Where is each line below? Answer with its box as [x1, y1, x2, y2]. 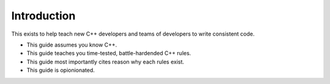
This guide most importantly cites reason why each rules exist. [26, 58, 185, 65]
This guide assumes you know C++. [26, 41, 117, 48]
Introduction [11, 9, 76, 22]
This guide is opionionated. [26, 66, 95, 74]
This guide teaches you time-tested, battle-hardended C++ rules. [26, 50, 191, 57]
